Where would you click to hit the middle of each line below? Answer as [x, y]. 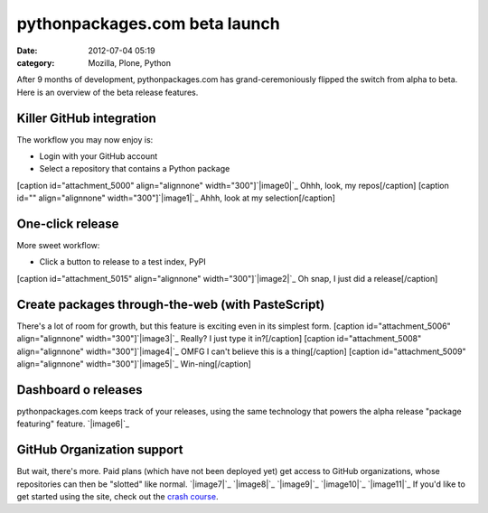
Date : [27, 51]
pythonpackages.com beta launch [148, 23]
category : [36, 62]
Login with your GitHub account [99, 156]
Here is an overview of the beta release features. [108, 92]
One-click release [68, 224]
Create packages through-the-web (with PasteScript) [171, 304]
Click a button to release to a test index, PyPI [123, 262]
